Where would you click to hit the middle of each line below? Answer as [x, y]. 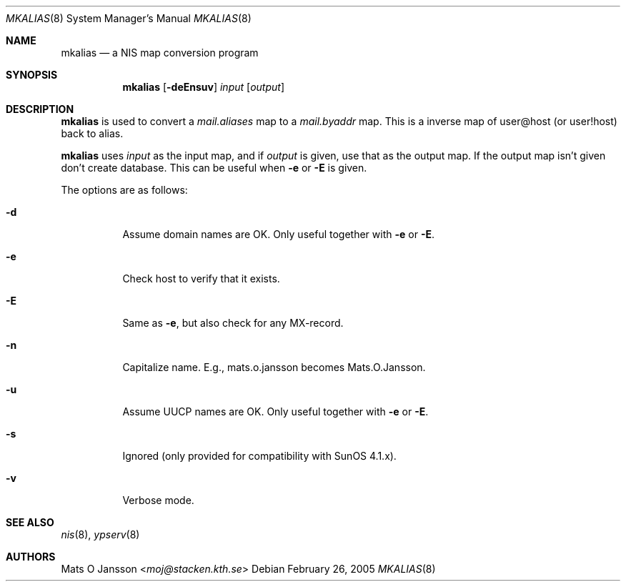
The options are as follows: [124, 190]
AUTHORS [31, 557]
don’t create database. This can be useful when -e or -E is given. [214, 168]
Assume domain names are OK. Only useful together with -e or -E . [278, 234]
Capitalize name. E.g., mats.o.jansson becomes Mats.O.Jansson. [274, 367]
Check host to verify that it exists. [201, 278]
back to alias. [92, 133]
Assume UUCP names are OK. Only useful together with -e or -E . [275, 411]
